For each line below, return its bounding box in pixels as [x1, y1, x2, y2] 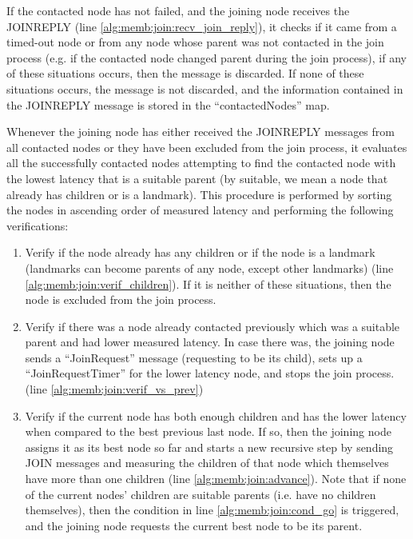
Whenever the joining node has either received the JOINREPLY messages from [6, 123, 395, 140]
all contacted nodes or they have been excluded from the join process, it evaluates [6, 138, 407, 155]
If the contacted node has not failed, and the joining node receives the [6, 2, 350, 18]
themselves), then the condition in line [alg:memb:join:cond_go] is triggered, [25, 501, 399, 518]
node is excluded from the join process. [25, 291, 216, 308]
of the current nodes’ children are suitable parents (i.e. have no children [25, 485, 376, 502]
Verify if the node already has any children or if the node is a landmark [25, 244, 375, 261]
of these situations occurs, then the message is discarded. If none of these [6, 65, 364, 82]
